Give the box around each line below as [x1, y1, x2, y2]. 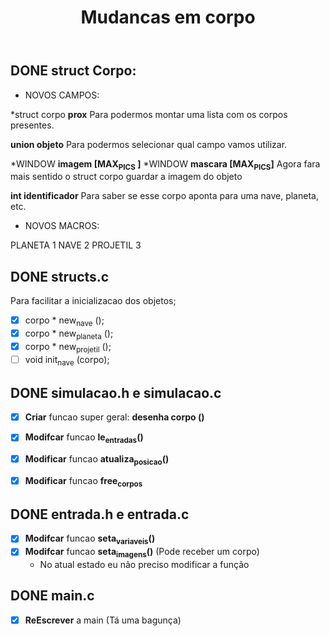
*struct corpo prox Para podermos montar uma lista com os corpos [10, 108, 288, 120]
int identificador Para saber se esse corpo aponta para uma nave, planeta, [10, 190, 319, 202]
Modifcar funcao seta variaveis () [24, 532, 156, 547]
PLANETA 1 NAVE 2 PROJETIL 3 [10, 239, 142, 251]
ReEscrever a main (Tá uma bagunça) [24, 614, 182, 626]
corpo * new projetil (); [24, 340, 112, 355]
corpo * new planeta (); [24, 327, 114, 341]
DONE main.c [10, 587, 95, 605]
